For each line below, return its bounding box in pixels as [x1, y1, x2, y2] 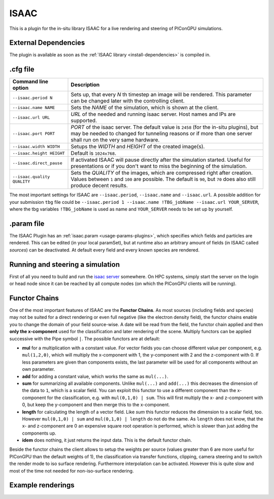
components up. [22, 430, 56, 436]
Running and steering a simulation [9, 260, 120, 269]
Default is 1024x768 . [71, 150, 117, 157]
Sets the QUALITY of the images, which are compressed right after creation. [71, 169, 253, 176]
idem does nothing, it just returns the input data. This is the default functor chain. [22, 437, 192, 443]
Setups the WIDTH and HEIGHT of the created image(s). [71, 143, 205, 150]
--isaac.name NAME [12, 104, 55, 110]
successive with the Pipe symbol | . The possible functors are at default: [9, 335, 160, 342]
